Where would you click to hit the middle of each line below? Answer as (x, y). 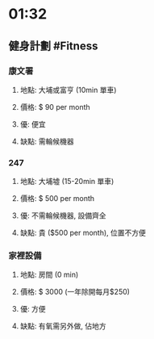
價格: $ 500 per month (57, 199)
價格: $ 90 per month (55, 107)
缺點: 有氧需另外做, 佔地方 (63, 326)
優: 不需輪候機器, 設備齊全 (63, 216)
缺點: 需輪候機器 (47, 141)
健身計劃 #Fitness (53, 46)
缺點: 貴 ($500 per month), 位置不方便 (83, 233)
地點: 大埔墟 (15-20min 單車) (67, 182)
